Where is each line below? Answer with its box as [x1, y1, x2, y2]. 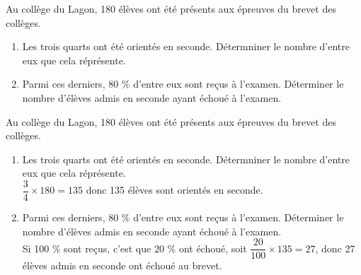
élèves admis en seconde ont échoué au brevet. [22, 258, 222, 273]
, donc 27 [315, 240, 355, 255]
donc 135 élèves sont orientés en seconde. [86, 182, 263, 197]
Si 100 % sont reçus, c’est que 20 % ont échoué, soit [22, 240, 247, 255]
